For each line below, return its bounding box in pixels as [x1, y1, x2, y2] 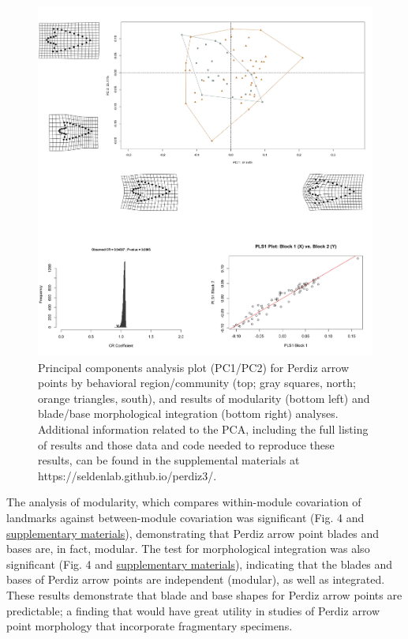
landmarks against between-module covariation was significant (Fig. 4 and [6, 509, 365, 525]
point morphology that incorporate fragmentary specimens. [6, 618, 293, 634]
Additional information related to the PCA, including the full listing [38, 421, 369, 438]
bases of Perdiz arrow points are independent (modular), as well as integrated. [6, 571, 385, 588]
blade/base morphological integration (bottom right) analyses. [38, 405, 339, 422]
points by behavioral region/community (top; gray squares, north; [38, 374, 356, 391]
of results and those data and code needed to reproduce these [38, 436, 335, 453]
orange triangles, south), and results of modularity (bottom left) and [38, 389, 370, 406]
